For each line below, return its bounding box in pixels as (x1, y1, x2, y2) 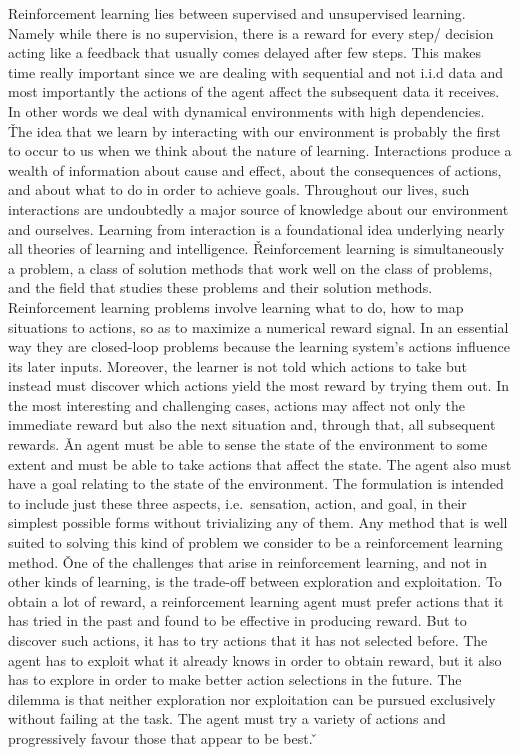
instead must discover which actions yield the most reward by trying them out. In (8, 375, 510, 396)
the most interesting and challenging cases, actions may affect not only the (8, 394, 465, 415)
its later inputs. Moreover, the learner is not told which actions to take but (8, 355, 468, 376)
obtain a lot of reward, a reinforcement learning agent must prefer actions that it (8, 590, 504, 611)
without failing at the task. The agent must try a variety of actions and (8, 708, 446, 729)
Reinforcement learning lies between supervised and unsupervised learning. (8, 3, 466, 23)
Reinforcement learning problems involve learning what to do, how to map (8, 296, 464, 317)
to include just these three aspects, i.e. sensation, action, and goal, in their (8, 492, 467, 513)
